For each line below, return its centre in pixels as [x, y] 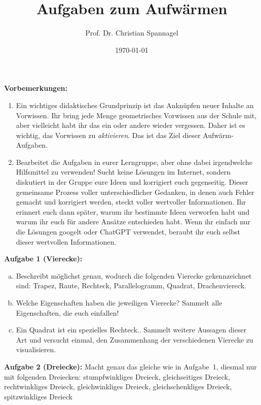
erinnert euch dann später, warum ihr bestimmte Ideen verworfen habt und [133, 211]
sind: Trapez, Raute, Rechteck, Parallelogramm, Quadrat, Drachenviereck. [131, 285]
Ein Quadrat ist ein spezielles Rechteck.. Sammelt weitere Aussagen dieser [131, 330]
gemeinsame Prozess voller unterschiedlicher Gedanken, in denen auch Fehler [135, 192]
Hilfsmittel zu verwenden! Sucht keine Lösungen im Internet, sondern [123, 172]
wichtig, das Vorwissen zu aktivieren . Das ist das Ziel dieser [108, 135]
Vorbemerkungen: [36, 88]
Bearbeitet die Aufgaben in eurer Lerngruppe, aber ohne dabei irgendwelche [134, 162]
